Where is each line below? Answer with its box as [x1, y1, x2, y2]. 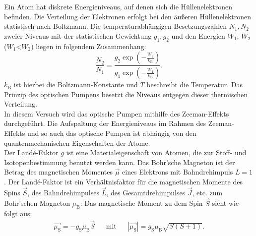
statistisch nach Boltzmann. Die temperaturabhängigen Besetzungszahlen [4, 21, 227, 31]
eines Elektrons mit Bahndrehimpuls [122, 167, 233, 177]
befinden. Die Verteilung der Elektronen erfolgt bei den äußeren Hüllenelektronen [4, 11, 252, 21]
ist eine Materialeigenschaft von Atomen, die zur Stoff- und [66, 147, 247, 158]
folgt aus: [4, 208, 32, 219]
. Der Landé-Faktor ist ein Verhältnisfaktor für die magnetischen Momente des [4, 176, 243, 186]
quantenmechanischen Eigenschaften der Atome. [4, 137, 150, 148]
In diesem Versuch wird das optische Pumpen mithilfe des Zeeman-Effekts [4, 108, 229, 118]
